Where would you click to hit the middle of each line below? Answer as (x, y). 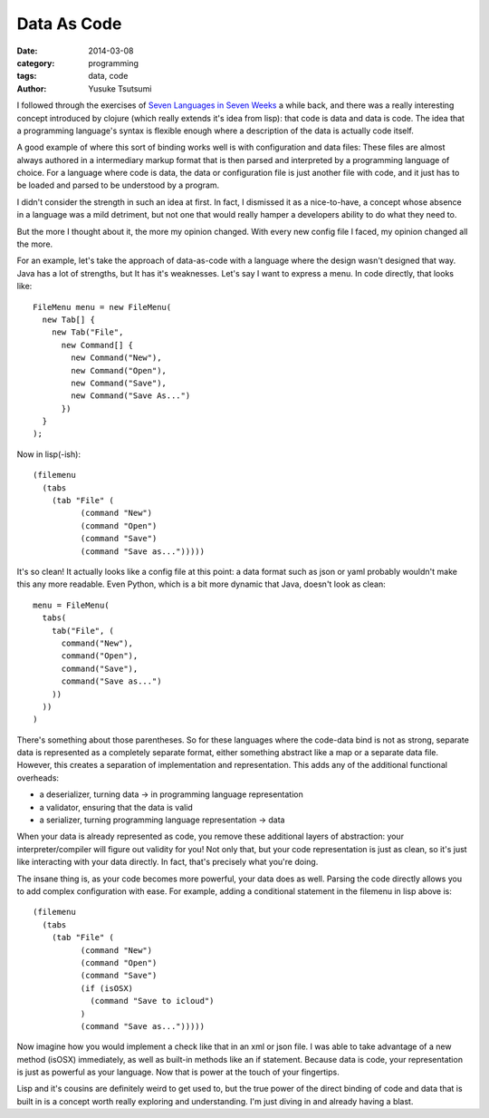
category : (36, 63)
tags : (27, 76)
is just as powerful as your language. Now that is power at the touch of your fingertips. (178, 1072)
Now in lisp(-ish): (49, 454)
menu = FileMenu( (71, 605)
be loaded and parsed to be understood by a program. (118, 185)
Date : (27, 51)
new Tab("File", (87, 332)
